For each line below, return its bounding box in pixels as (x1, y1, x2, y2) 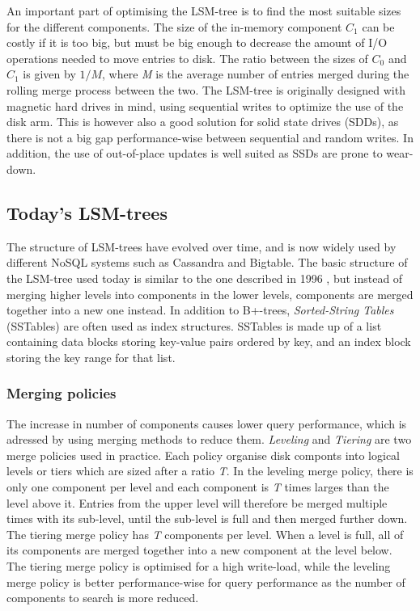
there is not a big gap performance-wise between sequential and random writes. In (6, 129, 414, 145)
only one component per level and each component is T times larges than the (6, 478, 389, 495)
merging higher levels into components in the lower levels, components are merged (6, 285, 414, 302)
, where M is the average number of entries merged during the (102, 65, 409, 82)
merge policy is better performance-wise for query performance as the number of (6, 573, 405, 590)
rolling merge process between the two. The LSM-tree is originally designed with (6, 81, 405, 98)
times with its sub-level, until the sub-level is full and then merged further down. (6, 510, 408, 527)
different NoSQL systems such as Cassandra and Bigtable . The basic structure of (6, 254, 408, 271)
